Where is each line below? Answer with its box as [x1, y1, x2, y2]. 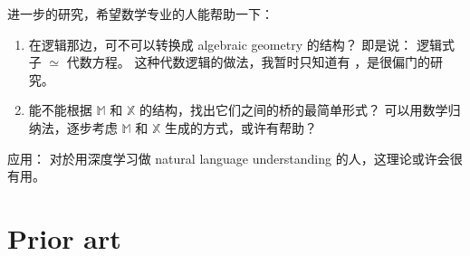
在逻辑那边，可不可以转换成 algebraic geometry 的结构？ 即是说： [28, 34, 413, 53]
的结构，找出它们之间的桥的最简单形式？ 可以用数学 [139, 100, 448, 119]
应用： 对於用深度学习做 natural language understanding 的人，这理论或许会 [7, 148, 450, 167]
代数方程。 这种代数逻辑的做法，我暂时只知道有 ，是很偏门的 [66, 52, 431, 71]
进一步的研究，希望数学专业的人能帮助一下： [7, 5, 273, 23]
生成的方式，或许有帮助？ [164, 118, 317, 137]
